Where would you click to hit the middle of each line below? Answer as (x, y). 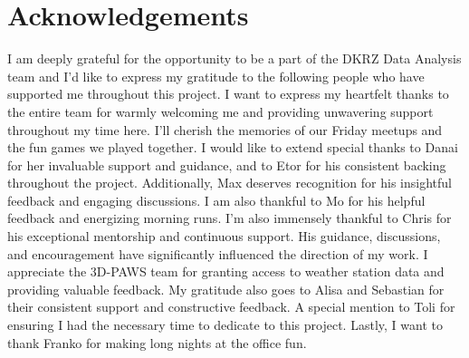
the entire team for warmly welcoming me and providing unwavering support (220, 111)
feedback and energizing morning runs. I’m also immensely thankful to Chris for (230, 218)
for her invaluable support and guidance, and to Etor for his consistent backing (227, 164)
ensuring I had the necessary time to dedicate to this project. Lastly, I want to (225, 325)
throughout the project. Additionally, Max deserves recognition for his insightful (230, 183)
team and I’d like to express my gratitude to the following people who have (216, 76)
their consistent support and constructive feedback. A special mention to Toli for (231, 307)
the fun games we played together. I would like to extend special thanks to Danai (233, 147)
